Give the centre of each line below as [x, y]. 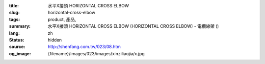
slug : [14, 13]
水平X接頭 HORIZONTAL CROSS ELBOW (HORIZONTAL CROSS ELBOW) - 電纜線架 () [133, 26]
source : [17, 47]
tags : [14, 19]
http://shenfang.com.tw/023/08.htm [84, 47]
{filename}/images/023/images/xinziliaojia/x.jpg [96, 53]
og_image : [20, 53]
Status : [17, 40]
